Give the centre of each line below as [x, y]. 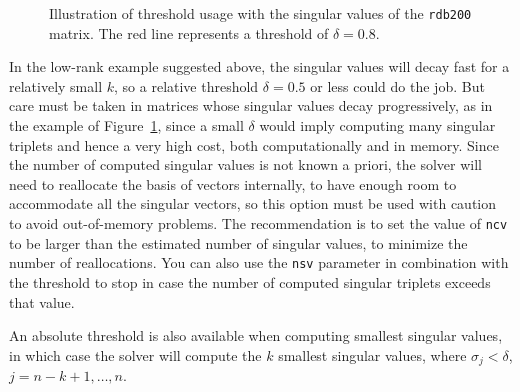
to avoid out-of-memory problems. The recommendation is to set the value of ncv [258, 223]
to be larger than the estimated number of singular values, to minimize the [238, 242]
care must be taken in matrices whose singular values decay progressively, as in [251, 105]
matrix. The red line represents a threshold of [189, 32]
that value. [42, 301]
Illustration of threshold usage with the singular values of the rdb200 [260, 13]
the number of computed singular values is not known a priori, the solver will [246, 164]
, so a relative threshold [186, 85]
